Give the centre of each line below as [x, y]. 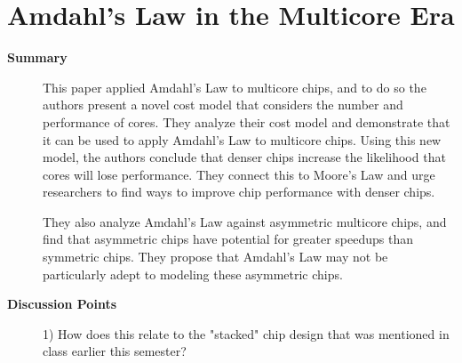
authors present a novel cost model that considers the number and [223, 105]
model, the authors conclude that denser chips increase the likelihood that [244, 157]
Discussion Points [62, 304]
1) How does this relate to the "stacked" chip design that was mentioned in [246, 333]
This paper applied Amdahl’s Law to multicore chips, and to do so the [235, 87]
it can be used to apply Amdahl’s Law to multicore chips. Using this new [242, 139]
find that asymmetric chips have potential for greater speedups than [228, 239]
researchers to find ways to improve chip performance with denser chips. [239, 192]
